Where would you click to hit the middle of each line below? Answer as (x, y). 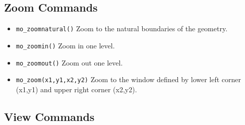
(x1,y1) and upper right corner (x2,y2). (76, 89)
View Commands (49, 116)
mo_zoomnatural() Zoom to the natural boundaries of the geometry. (122, 28)
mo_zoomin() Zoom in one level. (65, 45)
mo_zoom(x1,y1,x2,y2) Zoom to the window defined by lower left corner (129, 79)
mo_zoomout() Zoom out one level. (69, 62)
